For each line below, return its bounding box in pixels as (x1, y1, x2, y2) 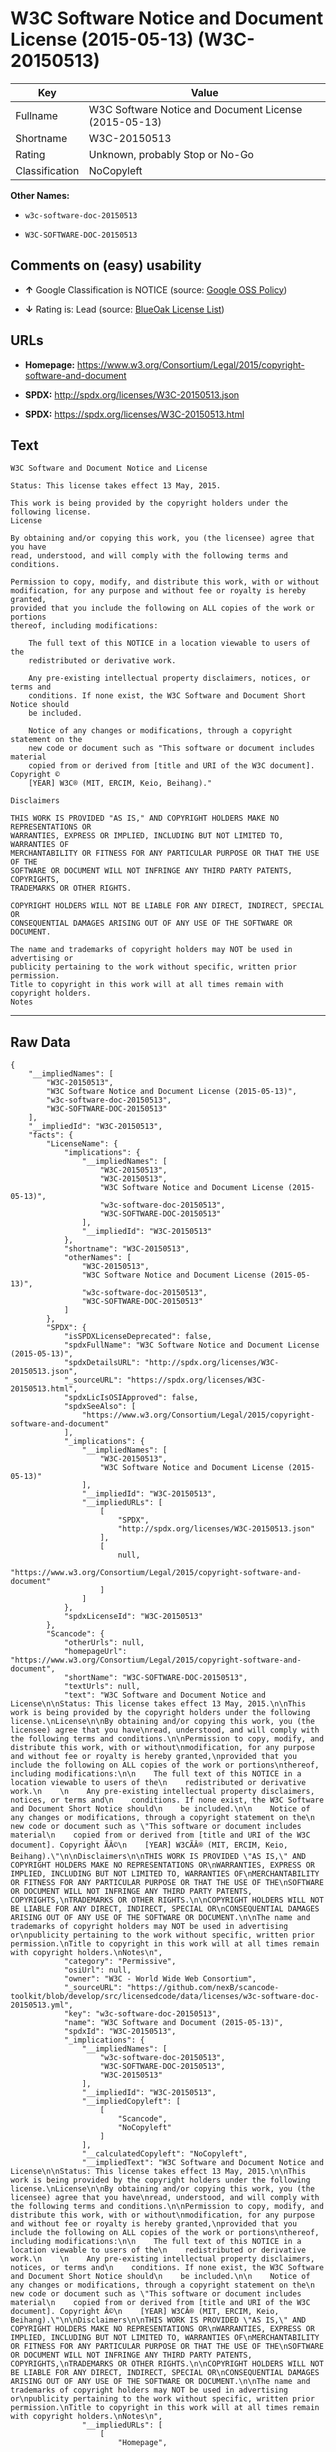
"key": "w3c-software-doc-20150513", (63, 2009, 222, 2019)
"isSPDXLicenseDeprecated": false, (63, 1332, 213, 1342)
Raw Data (10, 1033, 72, 1051)
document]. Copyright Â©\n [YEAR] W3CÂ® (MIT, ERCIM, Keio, (10, 2307, 280, 2317)
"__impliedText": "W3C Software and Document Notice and (81, 2158, 325, 2168)
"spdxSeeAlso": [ (63, 1402, 137, 1412)
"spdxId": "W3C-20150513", (63, 2027, 177, 2037)
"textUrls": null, (63, 1682, 141, 1692)
